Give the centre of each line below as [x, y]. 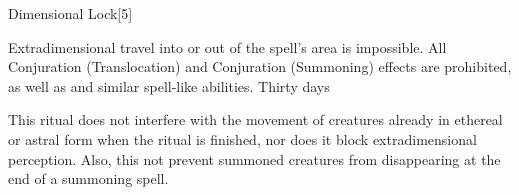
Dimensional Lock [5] [70, 13]
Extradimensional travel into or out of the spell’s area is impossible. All [227, 46]
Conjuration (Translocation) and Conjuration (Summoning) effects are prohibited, [260, 66]
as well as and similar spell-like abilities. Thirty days [169, 85]
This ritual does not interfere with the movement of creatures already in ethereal [255, 119]
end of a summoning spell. [88, 178]
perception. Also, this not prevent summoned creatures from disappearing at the [254, 158]
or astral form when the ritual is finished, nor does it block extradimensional [242, 138]
